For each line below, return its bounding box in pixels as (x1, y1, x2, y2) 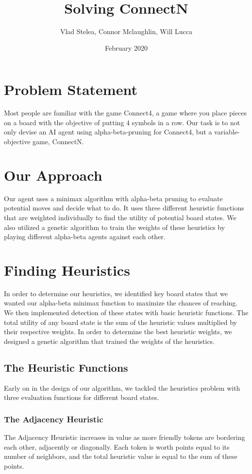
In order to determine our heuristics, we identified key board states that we (4, 288, 228, 298)
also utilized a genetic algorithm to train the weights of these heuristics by (4, 222, 225, 232)
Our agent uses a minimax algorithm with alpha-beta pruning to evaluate (4, 193, 223, 203)
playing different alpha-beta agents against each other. (4, 231, 166, 242)
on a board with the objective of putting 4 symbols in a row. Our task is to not (4, 117, 240, 127)
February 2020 (105, 42, 148, 53)
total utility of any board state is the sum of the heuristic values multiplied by (4, 317, 237, 327)
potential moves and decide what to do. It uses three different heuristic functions (4, 203, 244, 213)
